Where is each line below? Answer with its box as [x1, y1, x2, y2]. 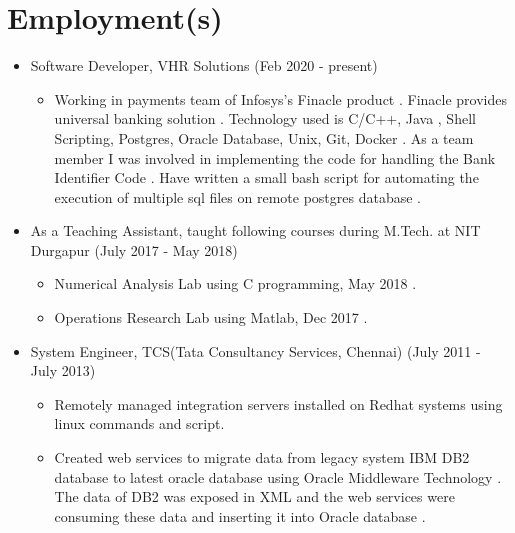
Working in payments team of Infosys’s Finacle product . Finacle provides [54, 88, 508, 109]
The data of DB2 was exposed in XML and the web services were [54, 486, 455, 507]
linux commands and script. [54, 413, 225, 434]
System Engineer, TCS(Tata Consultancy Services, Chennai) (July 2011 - [30, 340, 481, 361]
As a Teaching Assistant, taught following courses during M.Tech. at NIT [30, 220, 481, 241]
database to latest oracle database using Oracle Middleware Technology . [54, 466, 502, 487]
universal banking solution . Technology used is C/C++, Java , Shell [54, 108, 476, 129]
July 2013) [30, 360, 96, 381]
